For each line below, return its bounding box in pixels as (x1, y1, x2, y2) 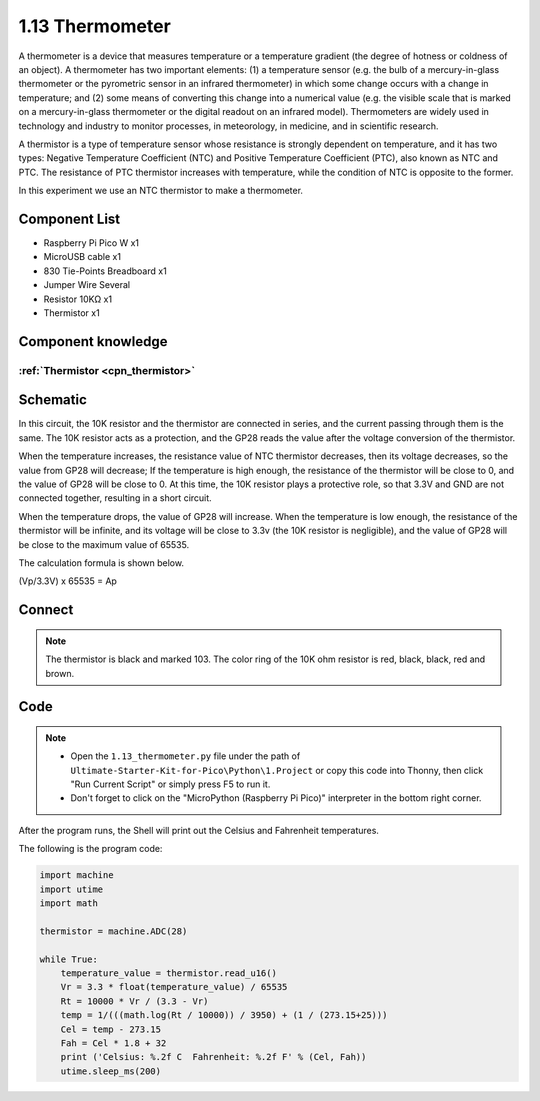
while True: (39, 953, 99, 965)
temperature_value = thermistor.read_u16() (60, 967, 277, 979)
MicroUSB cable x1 (43, 251, 122, 263)
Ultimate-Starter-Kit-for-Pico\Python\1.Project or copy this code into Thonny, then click (70, 764, 484, 776)
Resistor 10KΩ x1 (43, 293, 113, 305)
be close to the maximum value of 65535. (18, 538, 190, 550)
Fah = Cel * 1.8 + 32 (60, 1037, 167, 1049)
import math (39, 898, 99, 909)
